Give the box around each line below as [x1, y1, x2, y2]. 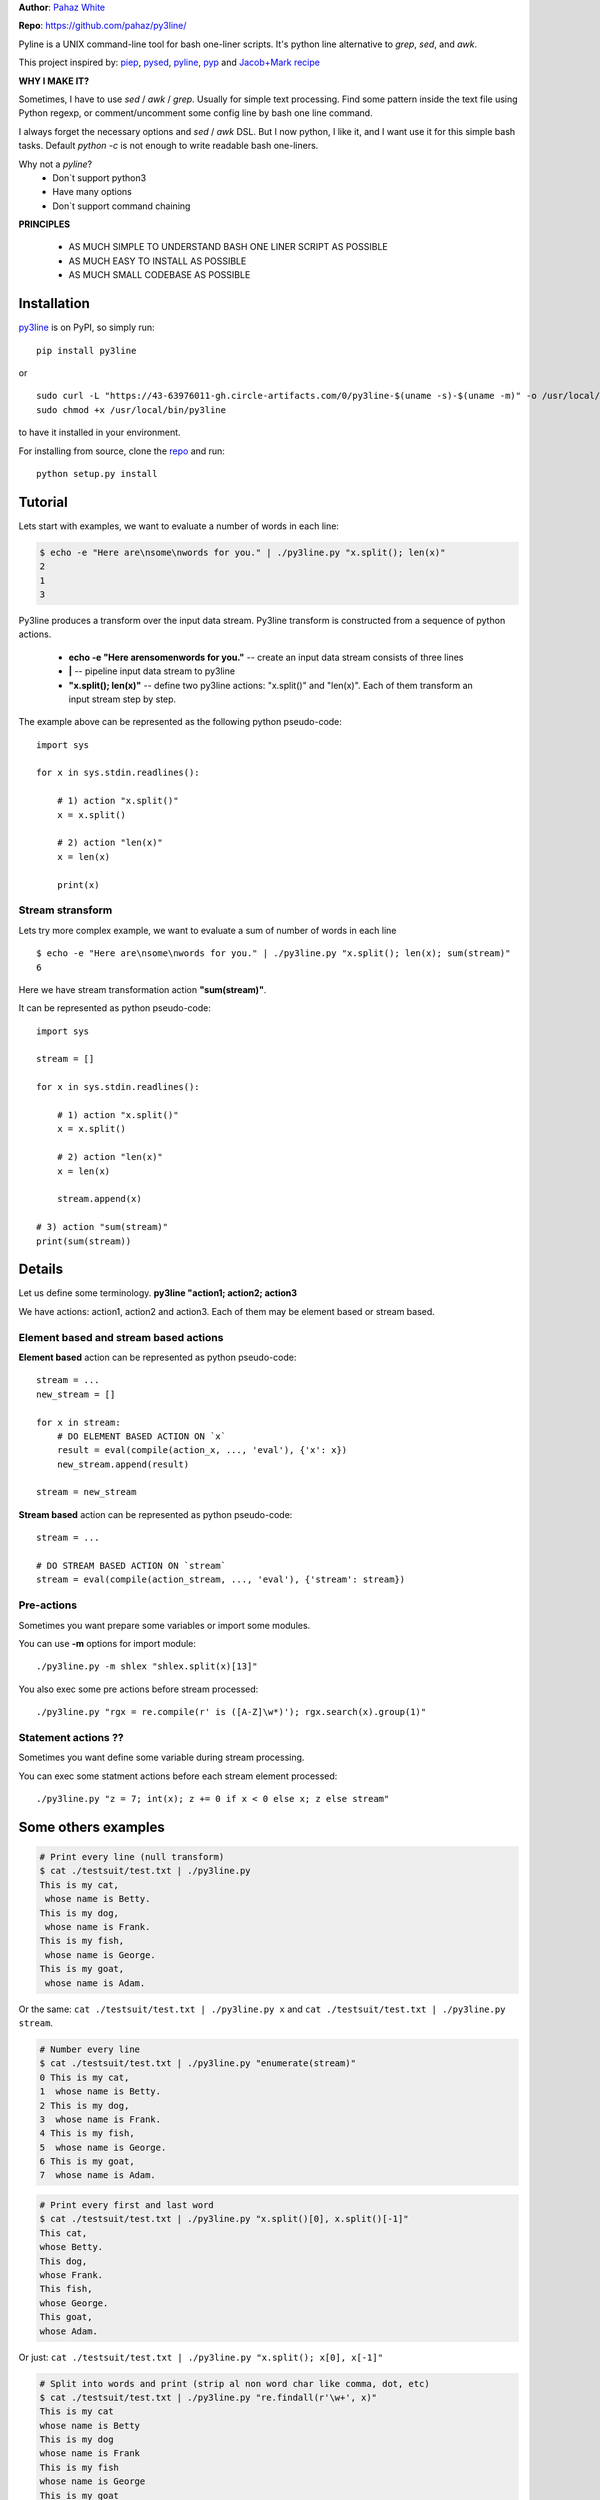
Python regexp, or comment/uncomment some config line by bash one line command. [18, 107, 374, 119]
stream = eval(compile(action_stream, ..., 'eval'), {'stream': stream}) [36, 1574, 406, 1585]
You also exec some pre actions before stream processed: [18, 1683, 259, 1695]
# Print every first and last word [39, 2200, 214, 2211]
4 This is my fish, [39, 2128, 135, 2139]
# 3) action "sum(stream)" [36, 1221, 169, 1233]
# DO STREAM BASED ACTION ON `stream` [36, 1560, 227, 1572]
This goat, [39, 2311, 93, 2323]
